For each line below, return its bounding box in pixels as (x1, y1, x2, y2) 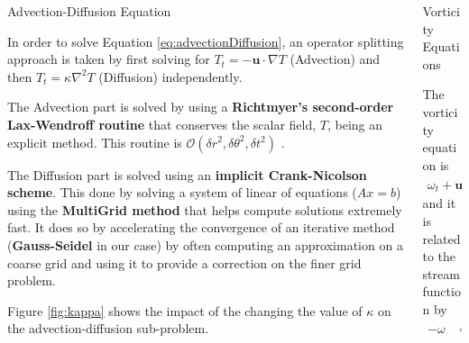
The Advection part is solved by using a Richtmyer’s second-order (7, 97, 394, 116)
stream (422, 264, 460, 283)
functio (422, 282, 461, 301)
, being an (327, 114, 383, 133)
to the (422, 247, 456, 266)
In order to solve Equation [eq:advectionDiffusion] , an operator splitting (7, 32, 404, 50)
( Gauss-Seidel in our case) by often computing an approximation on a (7, 235, 403, 254)
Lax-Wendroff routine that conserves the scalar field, (7, 114, 317, 133)
